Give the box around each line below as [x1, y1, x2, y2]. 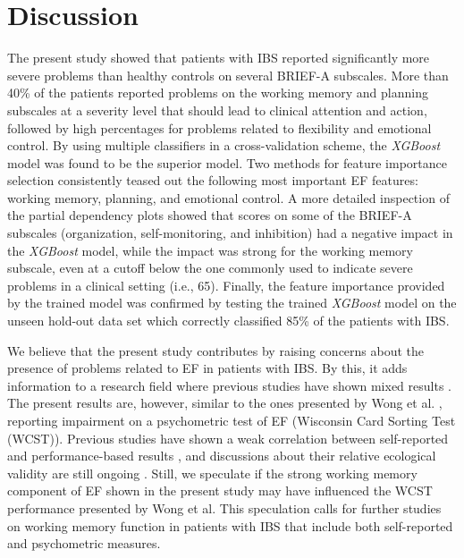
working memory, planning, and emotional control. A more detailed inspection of [7, 188, 450, 207]
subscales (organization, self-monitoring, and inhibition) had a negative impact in [7, 224, 453, 242]
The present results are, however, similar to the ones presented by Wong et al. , [7, 393, 443, 412]
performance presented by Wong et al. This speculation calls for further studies [7, 498, 442, 517]
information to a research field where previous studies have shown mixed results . [7, 376, 451, 394]
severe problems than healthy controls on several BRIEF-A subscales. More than [7, 65, 449, 84]
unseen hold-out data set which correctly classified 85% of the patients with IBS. [7, 311, 450, 330]
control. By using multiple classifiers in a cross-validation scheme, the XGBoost [7, 136, 441, 155]
